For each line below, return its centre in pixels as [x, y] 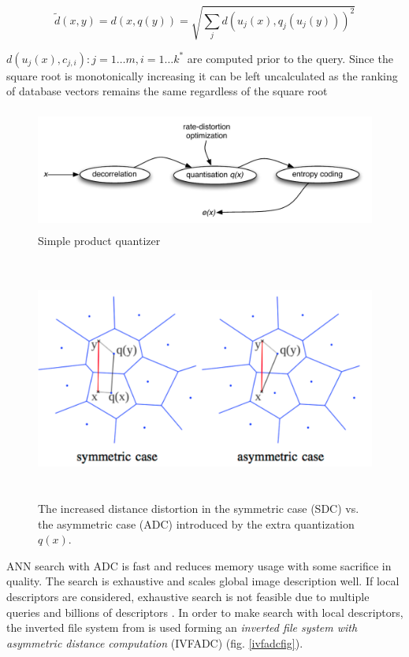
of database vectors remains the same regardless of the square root [167, 91]
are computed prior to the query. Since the [290, 58]
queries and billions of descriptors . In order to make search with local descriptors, [205, 612]
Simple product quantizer [99, 240]
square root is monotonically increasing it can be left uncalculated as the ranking [202, 75]
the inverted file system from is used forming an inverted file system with [182, 627]
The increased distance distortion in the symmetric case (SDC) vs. [199, 509]
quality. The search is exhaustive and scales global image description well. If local [203, 581]
